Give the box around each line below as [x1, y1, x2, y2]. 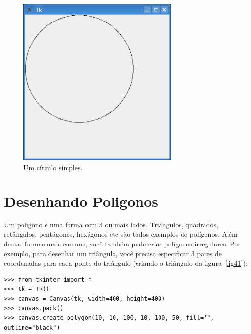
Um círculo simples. [23, 162, 83, 172]
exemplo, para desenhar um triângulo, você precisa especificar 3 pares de [4, 248, 222, 258]
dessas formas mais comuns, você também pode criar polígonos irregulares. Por [4, 238, 241, 248]
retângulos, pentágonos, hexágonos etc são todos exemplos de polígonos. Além [4, 229, 238, 239]
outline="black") [4, 324, 60, 331]
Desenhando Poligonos [4, 191, 158, 211]
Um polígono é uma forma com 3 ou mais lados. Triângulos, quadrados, [4, 219, 218, 229]
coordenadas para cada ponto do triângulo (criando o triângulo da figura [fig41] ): [4, 258, 248, 268]
